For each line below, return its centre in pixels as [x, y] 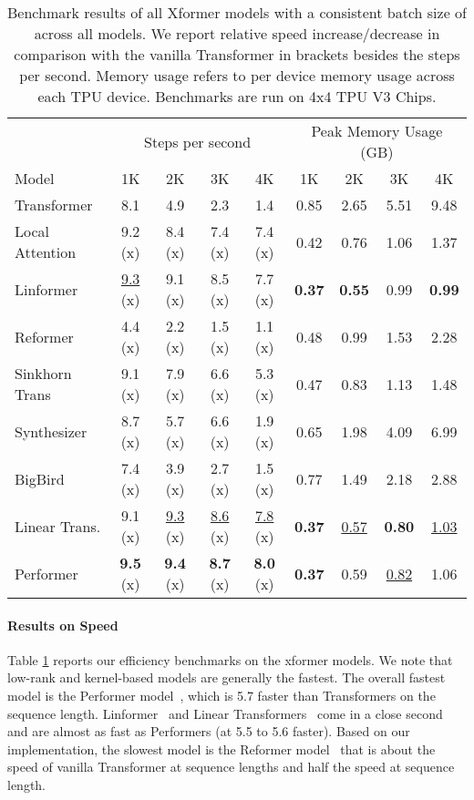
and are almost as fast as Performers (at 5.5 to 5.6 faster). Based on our [209, 731]
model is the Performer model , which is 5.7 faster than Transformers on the [222, 695]
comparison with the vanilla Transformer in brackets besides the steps [237, 54]
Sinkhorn [43, 373]
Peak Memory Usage [377, 131]
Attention [46, 252]
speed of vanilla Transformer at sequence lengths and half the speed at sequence [231, 767]
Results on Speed [63, 625]
